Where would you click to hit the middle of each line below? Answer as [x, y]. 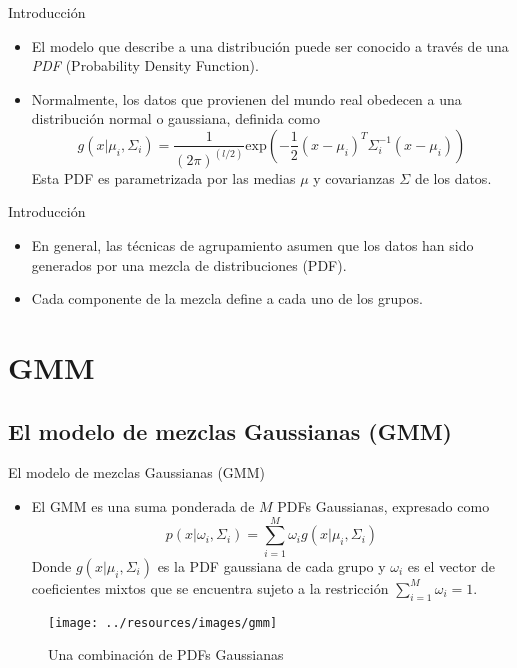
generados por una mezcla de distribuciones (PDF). [189, 264]
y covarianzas [354, 177]
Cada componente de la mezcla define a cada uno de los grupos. [227, 298]
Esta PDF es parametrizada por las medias [163, 177]
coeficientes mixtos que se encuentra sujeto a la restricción [210, 587]
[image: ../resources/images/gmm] [163, 622]
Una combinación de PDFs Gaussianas [166, 654]
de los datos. [453, 177]
